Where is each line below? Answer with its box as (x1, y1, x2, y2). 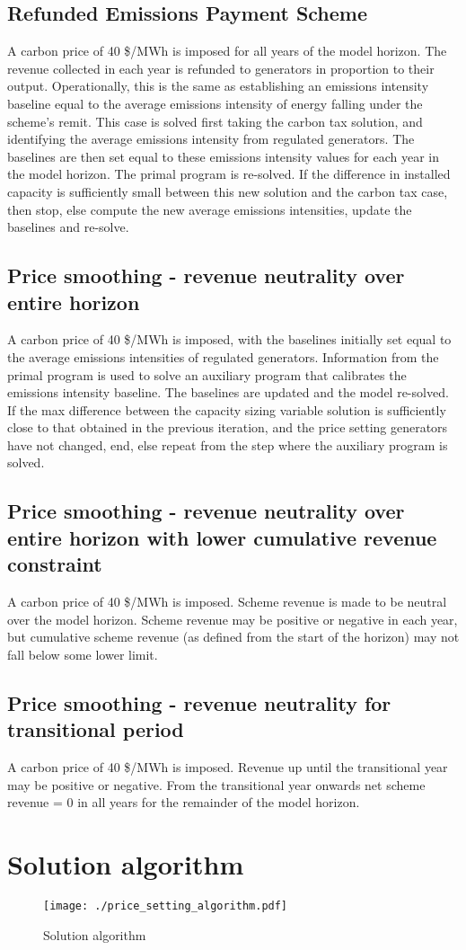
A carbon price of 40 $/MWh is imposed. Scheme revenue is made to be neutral (7, 592, 447, 611)
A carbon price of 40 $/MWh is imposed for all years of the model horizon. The (7, 41, 447, 60)
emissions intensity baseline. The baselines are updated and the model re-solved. (7, 383, 449, 402)
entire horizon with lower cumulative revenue (7, 523, 437, 551)
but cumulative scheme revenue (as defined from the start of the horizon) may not (7, 627, 460, 646)
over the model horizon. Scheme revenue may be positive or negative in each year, (7, 609, 458, 628)
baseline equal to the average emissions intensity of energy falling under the (7, 93, 423, 112)
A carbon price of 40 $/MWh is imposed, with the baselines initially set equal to (7, 330, 452, 349)
